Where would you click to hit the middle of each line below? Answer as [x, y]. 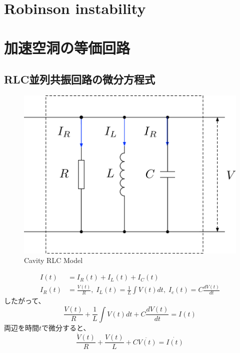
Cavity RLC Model [53, 260]
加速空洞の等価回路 [67, 47]
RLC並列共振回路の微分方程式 [80, 79]
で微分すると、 [66, 327]
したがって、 [25, 301]
